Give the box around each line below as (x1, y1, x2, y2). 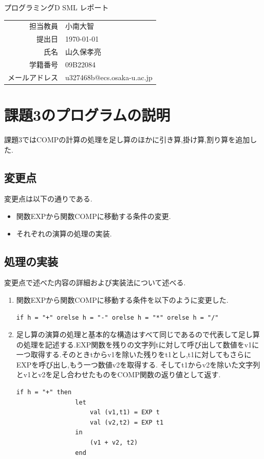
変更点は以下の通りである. (4, 193, 92, 204)
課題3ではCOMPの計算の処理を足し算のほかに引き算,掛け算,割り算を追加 (4, 134, 250, 144)
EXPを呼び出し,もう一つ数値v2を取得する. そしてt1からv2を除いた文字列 (16, 359, 260, 370)
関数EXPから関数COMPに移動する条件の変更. (16, 210, 171, 221)
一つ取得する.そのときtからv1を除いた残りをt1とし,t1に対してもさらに (16, 349, 252, 360)
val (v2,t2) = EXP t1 (89, 418, 164, 426)
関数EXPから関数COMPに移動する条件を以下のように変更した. (16, 294, 229, 305)
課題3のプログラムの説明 (4, 104, 171, 125)
